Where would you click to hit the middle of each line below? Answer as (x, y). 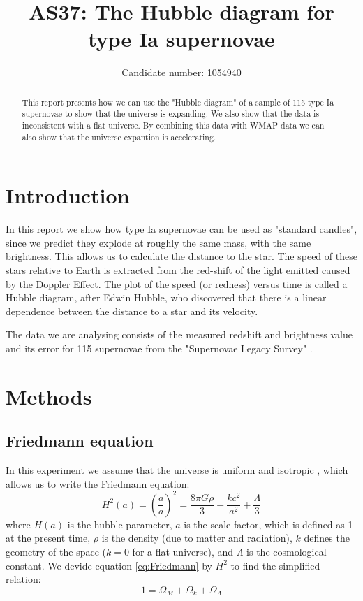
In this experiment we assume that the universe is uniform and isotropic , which (177, 470)
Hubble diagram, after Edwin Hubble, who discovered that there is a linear (166, 297)
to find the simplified (275, 565)
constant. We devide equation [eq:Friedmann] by (109, 565)
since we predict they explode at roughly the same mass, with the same (158, 242)
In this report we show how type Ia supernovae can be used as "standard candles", (181, 229)
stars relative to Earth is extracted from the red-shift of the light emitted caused (178, 270)
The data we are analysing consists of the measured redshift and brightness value (179, 334)
